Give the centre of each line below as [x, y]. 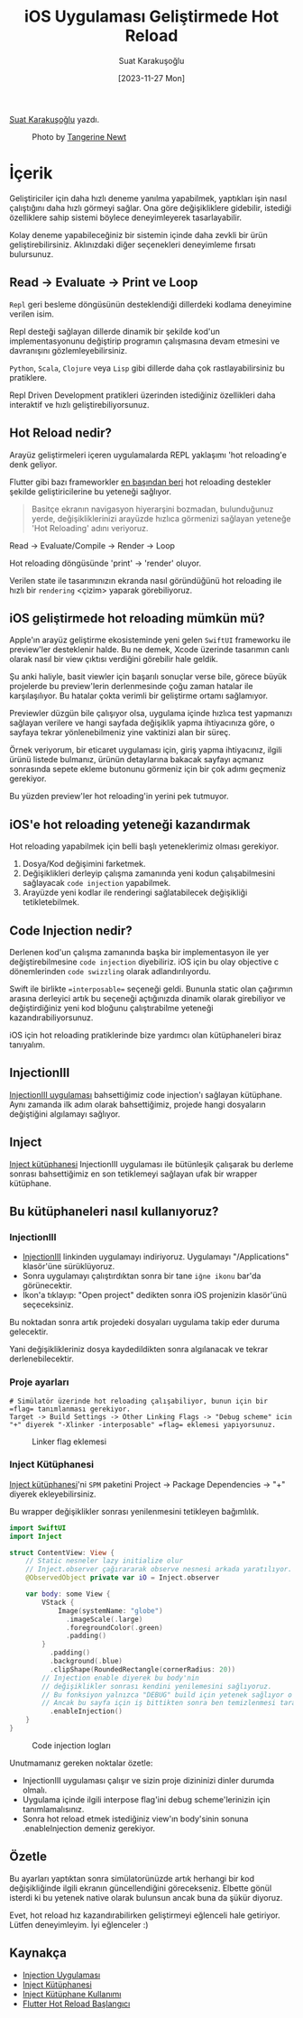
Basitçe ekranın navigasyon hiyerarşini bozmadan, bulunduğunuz [152, 509]
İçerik [31, 174]
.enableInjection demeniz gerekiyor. [89, 1828]
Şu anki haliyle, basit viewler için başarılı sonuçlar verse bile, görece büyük [148, 677]
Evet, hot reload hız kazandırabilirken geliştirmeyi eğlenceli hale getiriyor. [145, 1915]
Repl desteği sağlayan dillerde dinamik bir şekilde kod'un [115, 331]
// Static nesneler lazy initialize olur [104, 1561]
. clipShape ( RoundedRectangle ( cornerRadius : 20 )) [142, 1669]
